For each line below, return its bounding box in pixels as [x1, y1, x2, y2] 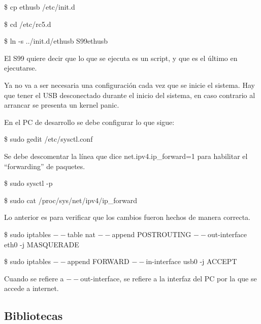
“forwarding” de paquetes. [4, 160, 85, 171]
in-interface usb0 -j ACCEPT [146, 256, 237, 267]
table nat [67, 229, 95, 239]
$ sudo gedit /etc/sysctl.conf [4, 134, 93, 144]
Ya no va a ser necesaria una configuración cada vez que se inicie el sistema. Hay [4, 79, 255, 90]
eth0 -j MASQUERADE [4, 239, 79, 249]
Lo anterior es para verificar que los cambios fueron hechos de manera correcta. [4, 212, 250, 222]
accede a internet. [4, 283, 59, 294]
